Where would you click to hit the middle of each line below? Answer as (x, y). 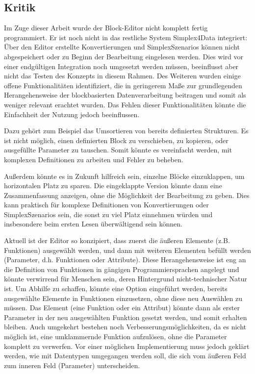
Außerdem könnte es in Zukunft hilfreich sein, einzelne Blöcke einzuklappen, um (124, 176)
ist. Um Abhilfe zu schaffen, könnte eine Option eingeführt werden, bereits (116, 288)
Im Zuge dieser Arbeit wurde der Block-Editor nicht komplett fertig (106, 28)
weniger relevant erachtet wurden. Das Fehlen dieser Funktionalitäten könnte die (125, 104)
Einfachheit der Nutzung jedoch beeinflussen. (72, 114)
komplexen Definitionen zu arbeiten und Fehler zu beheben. (94, 159)
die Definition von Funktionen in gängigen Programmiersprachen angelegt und (122, 269)
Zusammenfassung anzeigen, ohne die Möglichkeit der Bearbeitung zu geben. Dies (127, 195)
